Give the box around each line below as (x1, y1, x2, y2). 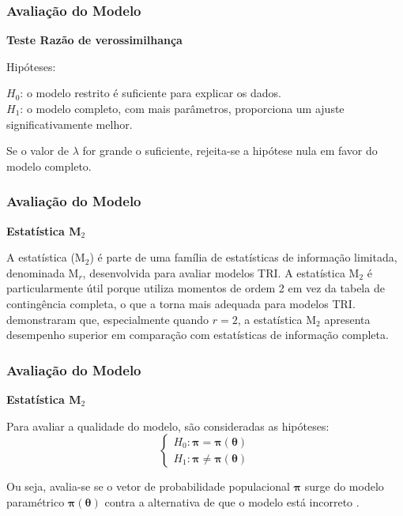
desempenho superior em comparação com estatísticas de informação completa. (6, 326, 389, 343)
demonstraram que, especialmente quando (6, 311, 209, 327)
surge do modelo (304, 478, 384, 495)
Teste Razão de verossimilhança (6, 32, 183, 48)
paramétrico (6, 493, 65, 510)
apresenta (324, 311, 371, 327)
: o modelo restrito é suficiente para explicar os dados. (20, 85, 281, 101)
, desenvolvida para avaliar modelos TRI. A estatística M (82, 264, 360, 281)
